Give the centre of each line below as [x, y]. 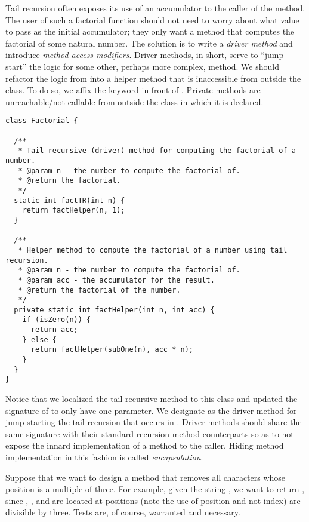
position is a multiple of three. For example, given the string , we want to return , [155, 489]
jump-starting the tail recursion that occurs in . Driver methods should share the [154, 422]
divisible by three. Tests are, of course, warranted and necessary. [123, 512]
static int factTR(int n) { [69, 200]
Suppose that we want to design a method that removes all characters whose [146, 477]
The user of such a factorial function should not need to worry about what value [152, 19]
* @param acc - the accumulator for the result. [116, 280]
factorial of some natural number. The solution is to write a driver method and [149, 43]
